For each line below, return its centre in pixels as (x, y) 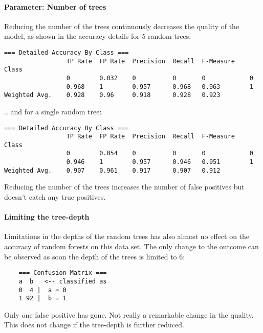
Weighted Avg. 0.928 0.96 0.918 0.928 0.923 (112, 95)
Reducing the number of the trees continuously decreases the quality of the (122, 26)
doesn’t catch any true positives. (55, 197)
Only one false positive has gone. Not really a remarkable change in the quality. (129, 314)
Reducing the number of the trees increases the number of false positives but (124, 187)
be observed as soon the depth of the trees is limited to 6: (95, 256)
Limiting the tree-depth (47, 217)
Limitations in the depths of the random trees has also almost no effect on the (127, 236)
